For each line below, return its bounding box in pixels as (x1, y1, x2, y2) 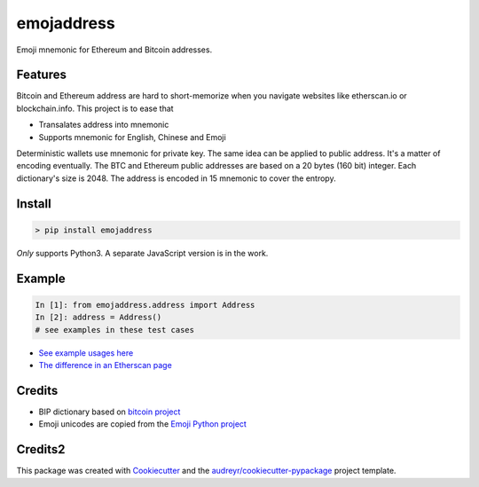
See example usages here (38, 347, 134, 358)
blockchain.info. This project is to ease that (16, 103, 174, 114)
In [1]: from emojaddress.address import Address (35, 300, 255, 310)
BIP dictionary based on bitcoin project (38, 406, 181, 417)
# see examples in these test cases (35, 325, 195, 334)
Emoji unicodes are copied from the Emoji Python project (38, 419, 247, 429)
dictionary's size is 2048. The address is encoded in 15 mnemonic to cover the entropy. (16, 173, 336, 184)
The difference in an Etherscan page (38, 359, 172, 370)
